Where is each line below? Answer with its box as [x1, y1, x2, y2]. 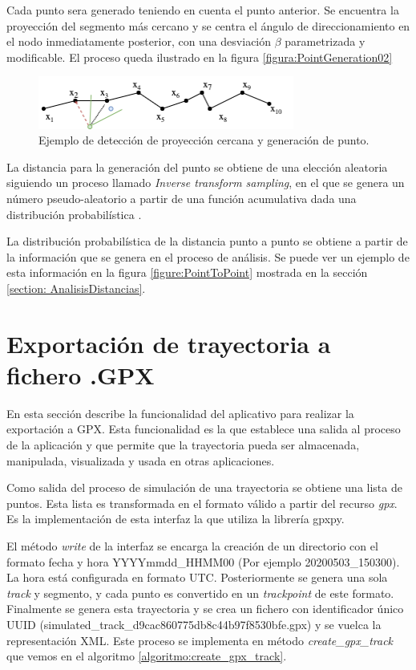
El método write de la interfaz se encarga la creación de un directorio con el [6, 537, 378, 554]
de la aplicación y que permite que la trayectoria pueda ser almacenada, [6, 436, 360, 453]
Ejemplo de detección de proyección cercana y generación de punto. [38, 132, 370, 148]
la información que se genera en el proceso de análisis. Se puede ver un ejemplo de [6, 248, 410, 265]
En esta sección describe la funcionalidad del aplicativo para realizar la [6, 404, 354, 421]
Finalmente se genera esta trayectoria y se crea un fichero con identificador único [6, 600, 404, 617]
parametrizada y [285, 33, 366, 50]
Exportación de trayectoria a [6, 327, 331, 359]
